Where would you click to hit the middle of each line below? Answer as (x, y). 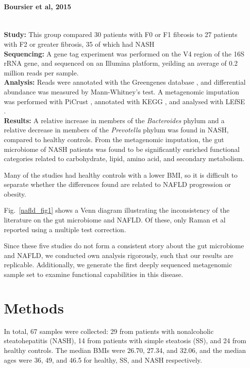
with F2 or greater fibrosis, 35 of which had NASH (79, 44)
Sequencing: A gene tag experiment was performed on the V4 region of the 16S (124, 53)
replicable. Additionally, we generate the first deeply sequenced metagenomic (118, 265)
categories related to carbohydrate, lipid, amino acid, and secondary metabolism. (124, 158)
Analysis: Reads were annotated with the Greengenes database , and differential (125, 82)
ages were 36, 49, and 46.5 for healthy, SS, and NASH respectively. (103, 359)
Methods (34, 307)
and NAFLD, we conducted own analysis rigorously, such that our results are (119, 255)
